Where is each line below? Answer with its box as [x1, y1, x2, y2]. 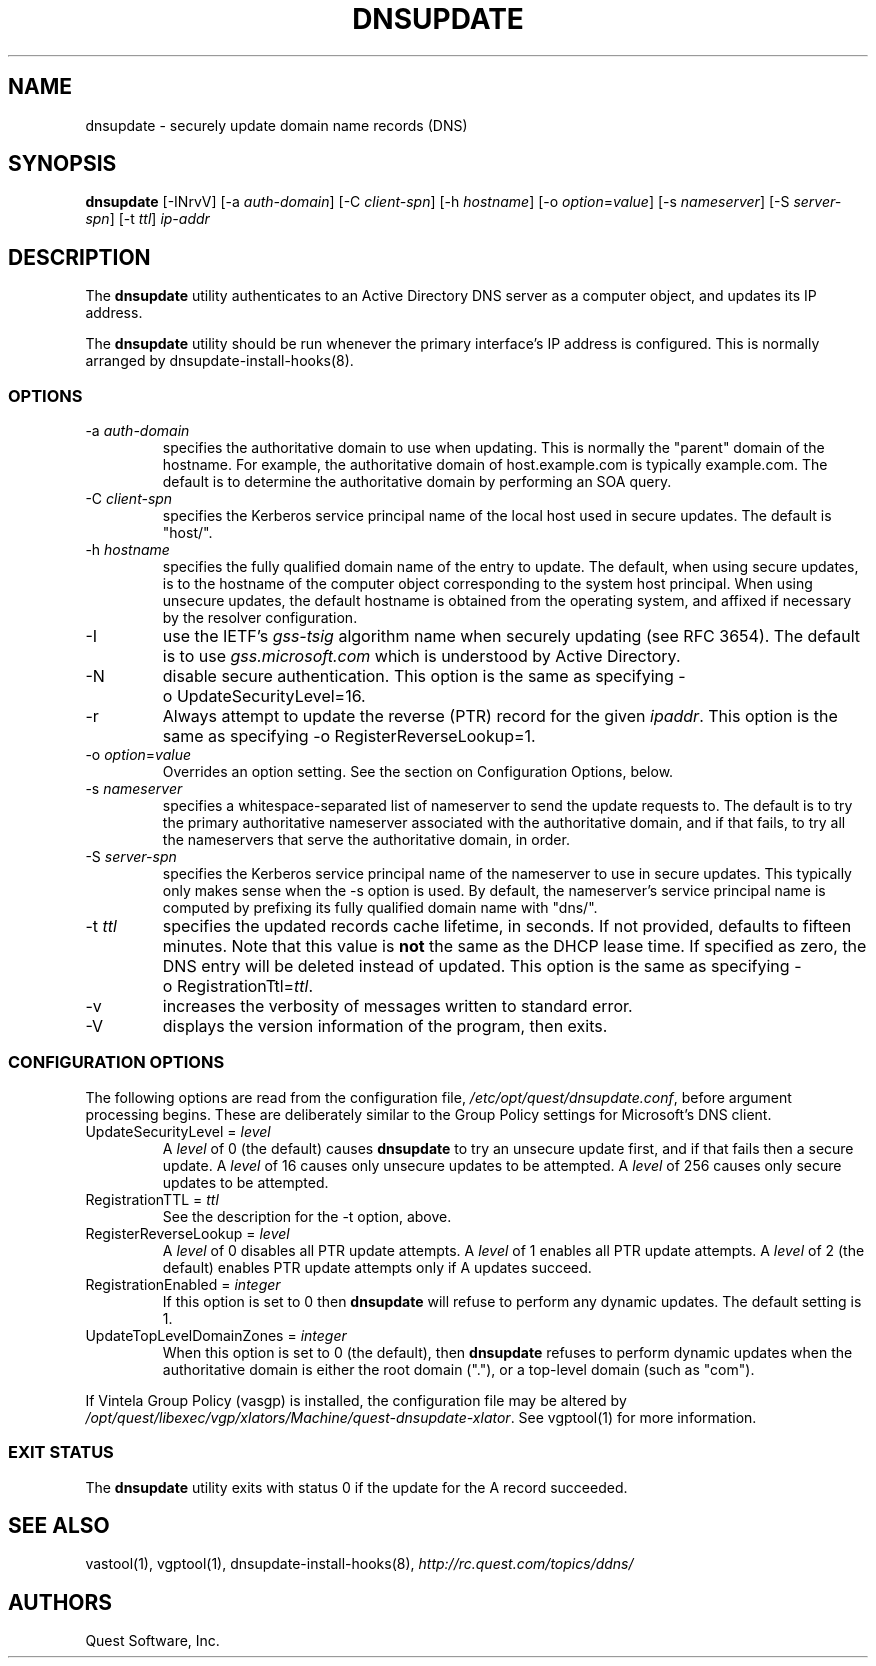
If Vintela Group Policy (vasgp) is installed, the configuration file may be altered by [85, 1391, 627, 1409]
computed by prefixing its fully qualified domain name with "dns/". [162, 899, 598, 917]
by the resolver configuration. [162, 609, 358, 627]
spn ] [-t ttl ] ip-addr [85, 210, 210, 228]
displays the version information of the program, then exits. [162, 1016, 608, 1037]
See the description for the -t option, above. [162, 1207, 452, 1225]
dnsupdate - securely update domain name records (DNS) [85, 116, 468, 134]
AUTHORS [8, 1589, 113, 1615]
